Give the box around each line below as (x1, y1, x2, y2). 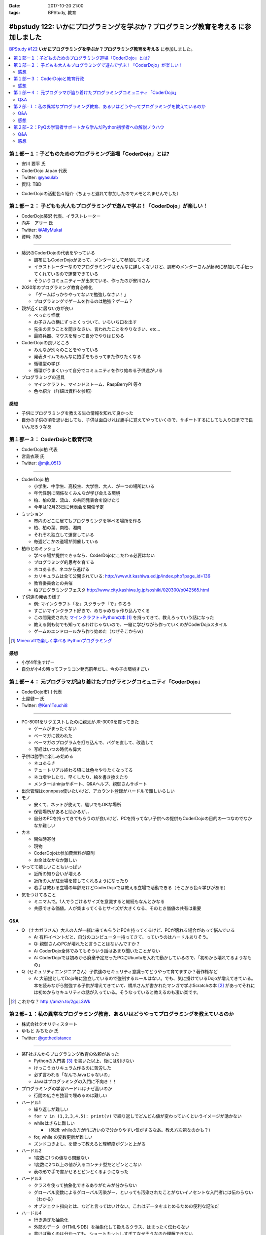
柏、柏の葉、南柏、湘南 (33, 525, 81, 531)
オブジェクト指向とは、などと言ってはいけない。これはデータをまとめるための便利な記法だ (33, 1203, 219, 1209)
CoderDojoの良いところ (21, 340, 70, 346)
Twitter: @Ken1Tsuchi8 (21, 702, 68, 708)
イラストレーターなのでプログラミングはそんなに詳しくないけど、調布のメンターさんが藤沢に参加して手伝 (33, 264, 249, 270)
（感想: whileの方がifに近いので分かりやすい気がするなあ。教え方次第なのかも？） (46, 1127, 213, 1133)
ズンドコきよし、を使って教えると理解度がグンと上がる (33, 1141, 146, 1147)
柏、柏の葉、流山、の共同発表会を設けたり (33, 497, 120, 503)
